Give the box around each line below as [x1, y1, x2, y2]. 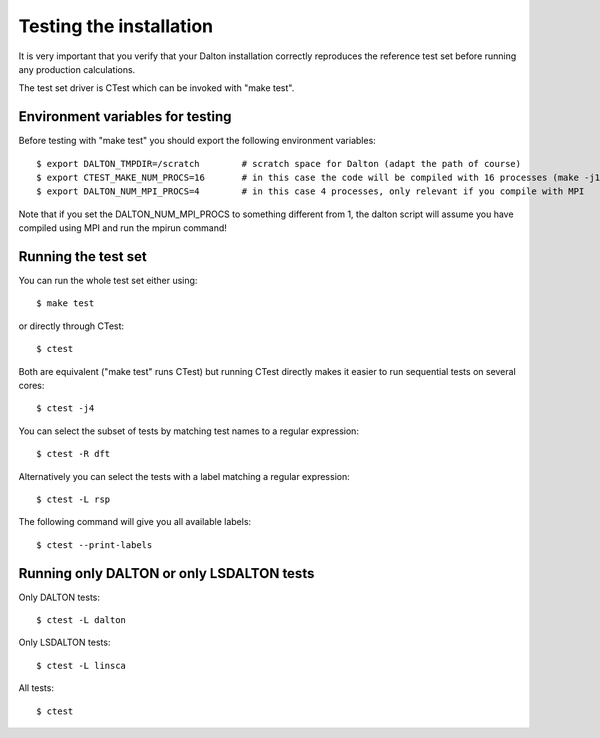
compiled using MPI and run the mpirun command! [18, 222, 227, 234]
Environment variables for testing [18, 108, 232, 125]
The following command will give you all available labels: [18, 516, 252, 528]
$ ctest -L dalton [36, 615, 127, 626]
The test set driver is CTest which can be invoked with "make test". [18, 82, 295, 94]
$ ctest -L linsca [36, 660, 127, 671]
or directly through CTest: [18, 320, 125, 332]
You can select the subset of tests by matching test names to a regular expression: [18, 425, 360, 437]
